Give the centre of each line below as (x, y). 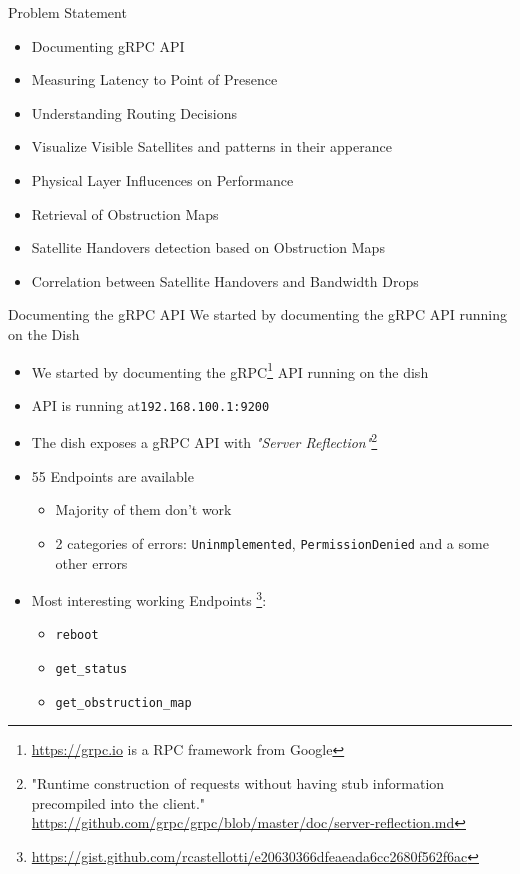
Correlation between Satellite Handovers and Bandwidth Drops (225, 280)
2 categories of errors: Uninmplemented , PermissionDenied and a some (272, 542)
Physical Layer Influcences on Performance (162, 179)
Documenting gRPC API (108, 45)
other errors (91, 562)
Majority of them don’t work (143, 509)
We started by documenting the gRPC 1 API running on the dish (230, 370)
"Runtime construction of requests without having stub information (238, 782)
